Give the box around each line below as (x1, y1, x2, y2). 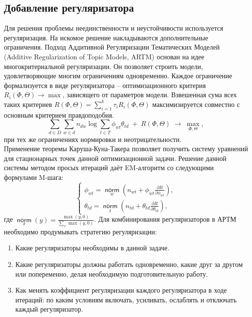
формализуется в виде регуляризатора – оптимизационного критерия (4, 80, 206, 90)
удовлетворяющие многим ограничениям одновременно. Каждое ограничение (4, 70, 233, 81)
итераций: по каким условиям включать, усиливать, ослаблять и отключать (15, 294, 237, 304)
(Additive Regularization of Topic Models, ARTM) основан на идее (4, 51, 205, 61)
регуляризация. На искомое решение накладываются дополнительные (4, 32, 208, 42)
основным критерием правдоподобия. (4, 109, 114, 120)
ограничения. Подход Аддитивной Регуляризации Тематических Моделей (4, 42, 220, 52)
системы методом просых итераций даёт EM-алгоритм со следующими (4, 162, 214, 173)
